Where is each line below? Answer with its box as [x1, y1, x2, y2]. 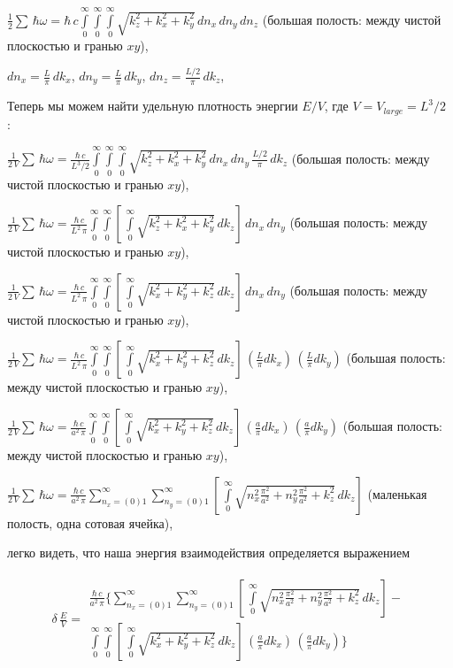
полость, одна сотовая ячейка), [7, 513, 173, 532]
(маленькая [367, 484, 427, 503]
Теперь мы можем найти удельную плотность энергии [7, 96, 298, 115]
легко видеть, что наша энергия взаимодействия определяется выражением [7, 543, 411, 562]
